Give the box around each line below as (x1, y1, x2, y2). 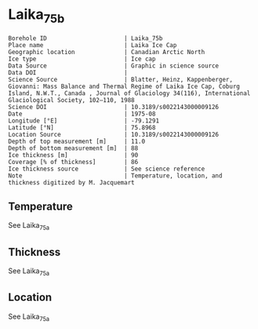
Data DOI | (8, 68, 128, 76)
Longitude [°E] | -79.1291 (8, 116, 159, 125)
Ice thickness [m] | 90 (8, 151, 139, 159)
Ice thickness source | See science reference (8, 165, 205, 173)
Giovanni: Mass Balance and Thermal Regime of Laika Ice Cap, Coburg (8, 82, 241, 90)
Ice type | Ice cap (8, 55, 156, 63)
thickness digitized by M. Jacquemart (8, 178, 135, 186)
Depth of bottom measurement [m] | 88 (8, 144, 139, 152)
